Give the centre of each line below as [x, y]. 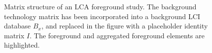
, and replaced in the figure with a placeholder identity [125, 26]
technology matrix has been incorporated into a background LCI [102, 16]
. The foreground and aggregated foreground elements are [117, 35]
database [17, 26]
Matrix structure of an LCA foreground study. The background [100, 6]
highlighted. [22, 45]
